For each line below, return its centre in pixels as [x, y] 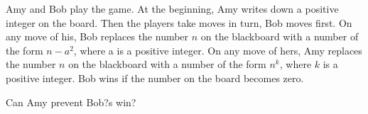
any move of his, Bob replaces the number [97, 36]
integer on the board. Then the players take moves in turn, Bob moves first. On [179, 22]
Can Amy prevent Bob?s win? [71, 102]
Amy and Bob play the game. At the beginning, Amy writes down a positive [172, 8]
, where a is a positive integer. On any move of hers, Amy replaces [218, 50]
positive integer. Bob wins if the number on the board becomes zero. [155, 78]
